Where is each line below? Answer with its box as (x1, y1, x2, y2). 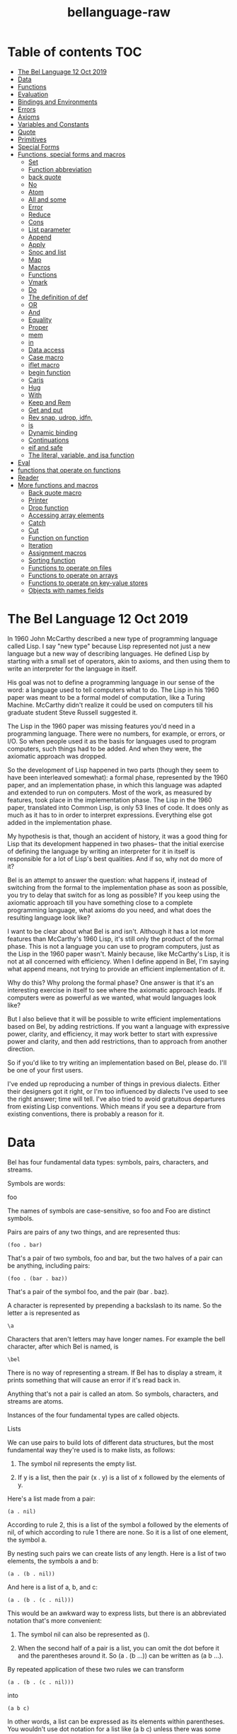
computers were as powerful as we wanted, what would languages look (7, 993, 217, 1002)
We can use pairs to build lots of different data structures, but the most (7, 1438, 214, 1447)
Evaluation (17, 90, 49, 98)
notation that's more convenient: (7, 1616, 103, 1624)
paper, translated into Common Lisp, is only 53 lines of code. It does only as (7, 803, 229, 811)
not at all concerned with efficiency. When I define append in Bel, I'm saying (7, 956, 229, 966)
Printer (28, 496, 48, 504)
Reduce (28, 210, 51, 219)
